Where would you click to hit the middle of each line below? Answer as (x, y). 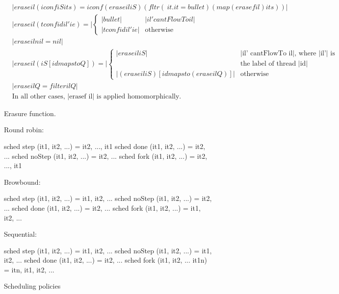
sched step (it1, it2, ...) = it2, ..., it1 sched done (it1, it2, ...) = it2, (105, 146)
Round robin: (24, 130)
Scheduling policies (32, 286)
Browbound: (22, 182)
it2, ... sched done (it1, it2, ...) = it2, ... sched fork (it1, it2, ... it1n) (106, 260)
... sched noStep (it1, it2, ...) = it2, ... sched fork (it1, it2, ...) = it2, (106, 156)
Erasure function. (30, 113)
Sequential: (20, 234)
